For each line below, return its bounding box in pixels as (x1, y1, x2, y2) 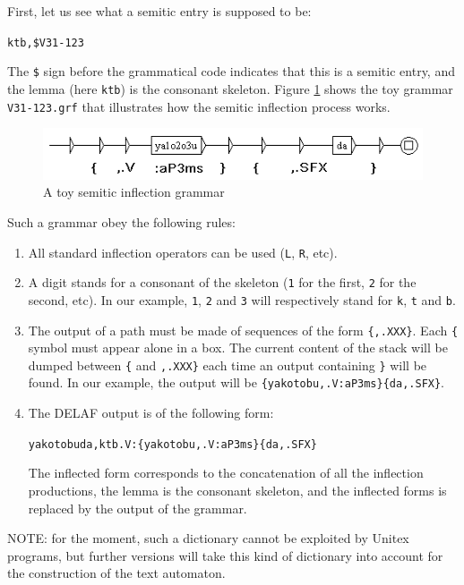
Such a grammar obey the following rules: (7, 213, 236, 232)
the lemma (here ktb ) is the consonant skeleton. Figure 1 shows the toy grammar (7, 79, 453, 97)
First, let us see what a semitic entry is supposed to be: (7, 2, 312, 20)
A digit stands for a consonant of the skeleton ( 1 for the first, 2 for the (28, 273, 417, 292)
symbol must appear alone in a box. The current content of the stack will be (28, 338, 448, 357)
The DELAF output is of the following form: (28, 403, 274, 422)
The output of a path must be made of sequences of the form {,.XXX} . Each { (28, 320, 459, 339)
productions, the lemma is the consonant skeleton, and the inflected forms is (28, 480, 447, 499)
